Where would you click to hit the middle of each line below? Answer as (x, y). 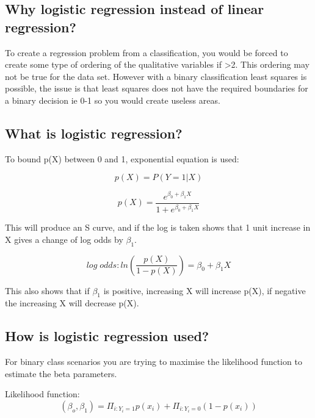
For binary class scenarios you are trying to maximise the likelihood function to (154, 362)
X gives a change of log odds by (64, 239)
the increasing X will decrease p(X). (72, 303)
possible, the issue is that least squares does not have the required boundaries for (157, 88)
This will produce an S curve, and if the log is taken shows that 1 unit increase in (158, 227)
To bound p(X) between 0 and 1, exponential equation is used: (122, 158)
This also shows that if (47, 290)
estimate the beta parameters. (61, 373)
